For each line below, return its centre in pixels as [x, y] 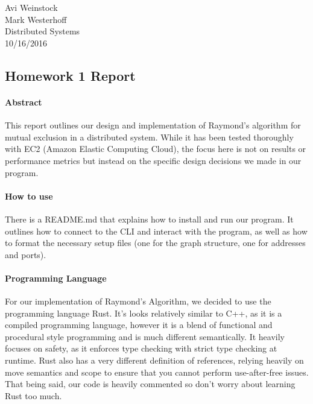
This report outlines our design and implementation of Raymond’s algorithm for [153, 125]
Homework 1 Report [70, 75]
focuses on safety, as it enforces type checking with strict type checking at [141, 348]
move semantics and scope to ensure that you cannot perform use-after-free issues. [157, 372]
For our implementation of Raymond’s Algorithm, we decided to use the [138, 301]
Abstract [24, 102]
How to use [29, 196]
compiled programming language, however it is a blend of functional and [139, 325]
